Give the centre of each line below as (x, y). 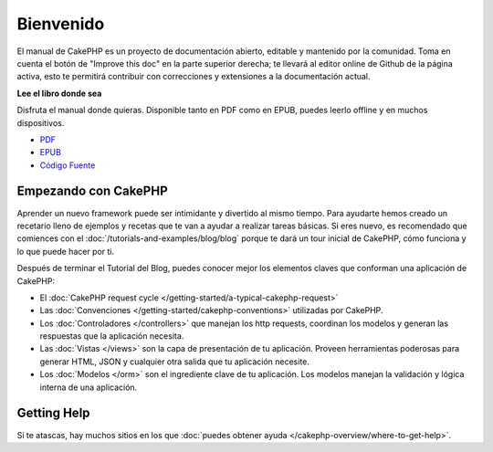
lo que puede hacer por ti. (66, 251)
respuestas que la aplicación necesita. (112, 336)
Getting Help (53, 413)
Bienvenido (61, 24)
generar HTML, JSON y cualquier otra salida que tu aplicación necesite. (175, 362)
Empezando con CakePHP (92, 191)
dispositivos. (41, 122)
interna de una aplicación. (89, 387)
